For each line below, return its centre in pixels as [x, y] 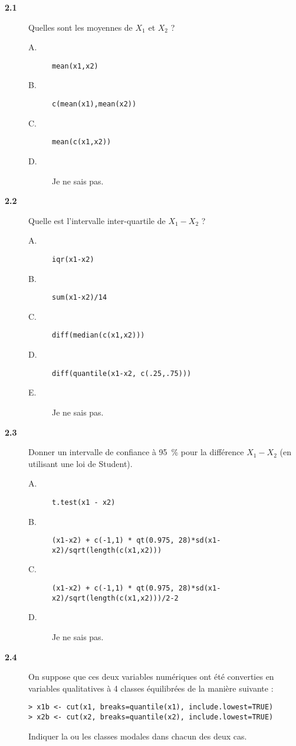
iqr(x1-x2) [73, 259]
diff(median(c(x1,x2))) [98, 335]
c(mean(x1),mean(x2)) [94, 104]
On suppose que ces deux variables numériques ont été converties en [151, 677]
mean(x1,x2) [75, 66]
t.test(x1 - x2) [84, 502]
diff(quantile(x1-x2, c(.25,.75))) [122, 373]
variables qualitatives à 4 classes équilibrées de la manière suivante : [151, 688]
